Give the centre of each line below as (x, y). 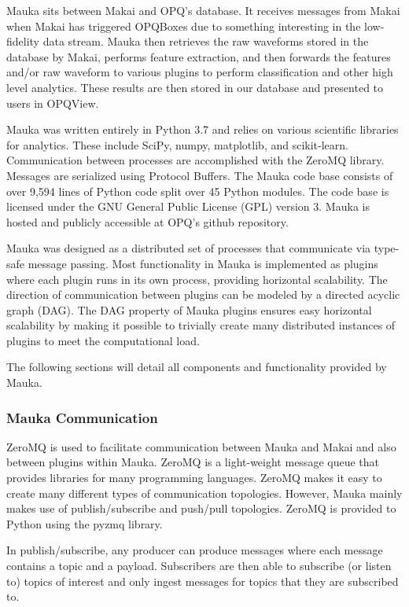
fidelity (23, 41)
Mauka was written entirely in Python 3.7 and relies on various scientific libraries (203, 129)
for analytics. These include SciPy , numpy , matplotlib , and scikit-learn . (177, 144)
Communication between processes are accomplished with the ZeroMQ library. (195, 160)
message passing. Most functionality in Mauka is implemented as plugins (203, 263)
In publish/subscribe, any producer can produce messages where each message (195, 550)
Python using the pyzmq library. (85, 523)
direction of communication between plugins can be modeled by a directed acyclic (203, 294)
